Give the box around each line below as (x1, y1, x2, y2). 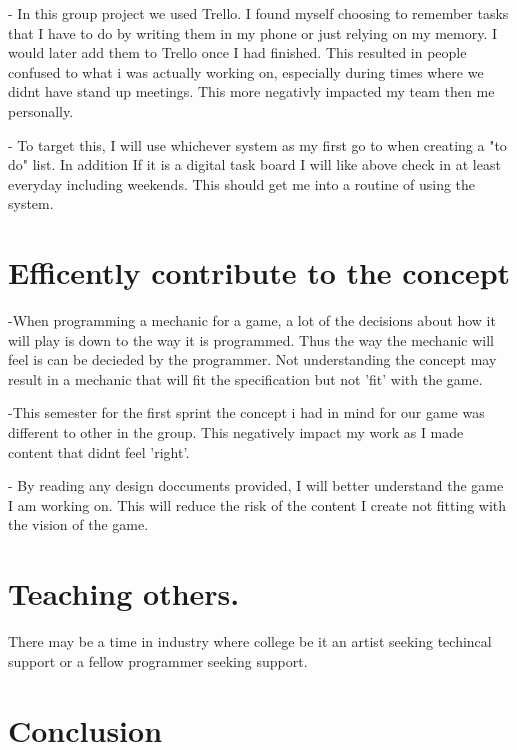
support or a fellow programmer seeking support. (8, 650, 308, 671)
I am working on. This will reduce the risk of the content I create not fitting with (8, 494, 507, 515)
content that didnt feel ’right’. (8, 441, 190, 462)
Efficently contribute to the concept (8, 252, 511, 293)
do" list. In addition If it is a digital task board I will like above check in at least (8, 154, 501, 175)
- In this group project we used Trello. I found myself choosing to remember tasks (8, 3, 509, 23)
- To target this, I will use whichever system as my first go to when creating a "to (8, 134, 507, 155)
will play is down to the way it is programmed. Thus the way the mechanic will (8, 329, 494, 350)
